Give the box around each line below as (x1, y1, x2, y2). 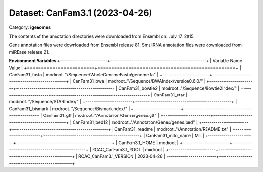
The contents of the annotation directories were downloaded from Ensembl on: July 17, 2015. (9, 33, 195, 39)
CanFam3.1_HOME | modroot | (118, 139, 179, 146)
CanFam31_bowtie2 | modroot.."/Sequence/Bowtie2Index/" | (118, 85, 240, 91)
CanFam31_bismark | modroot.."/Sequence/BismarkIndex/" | (9, 105, 130, 112)
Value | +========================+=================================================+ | (9, 65, 241, 71)
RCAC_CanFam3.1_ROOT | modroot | (92, 147, 165, 153)
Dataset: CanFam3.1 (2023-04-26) (9, 7, 152, 18)
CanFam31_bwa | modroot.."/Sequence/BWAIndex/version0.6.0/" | (72, 78, 206, 84)
